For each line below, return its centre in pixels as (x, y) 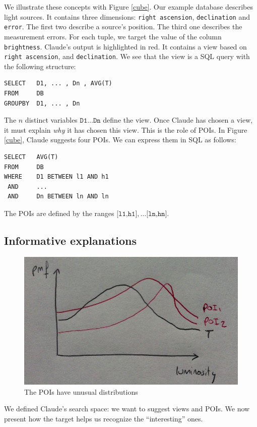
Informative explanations (71, 240)
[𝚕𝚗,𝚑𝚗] (157, 214)
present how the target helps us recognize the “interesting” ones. (104, 418)
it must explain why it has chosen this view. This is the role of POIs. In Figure (126, 129)
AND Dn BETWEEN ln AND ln (58, 197)
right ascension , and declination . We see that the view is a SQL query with (127, 56)
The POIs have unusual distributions (81, 391)
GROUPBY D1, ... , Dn (42, 103)
